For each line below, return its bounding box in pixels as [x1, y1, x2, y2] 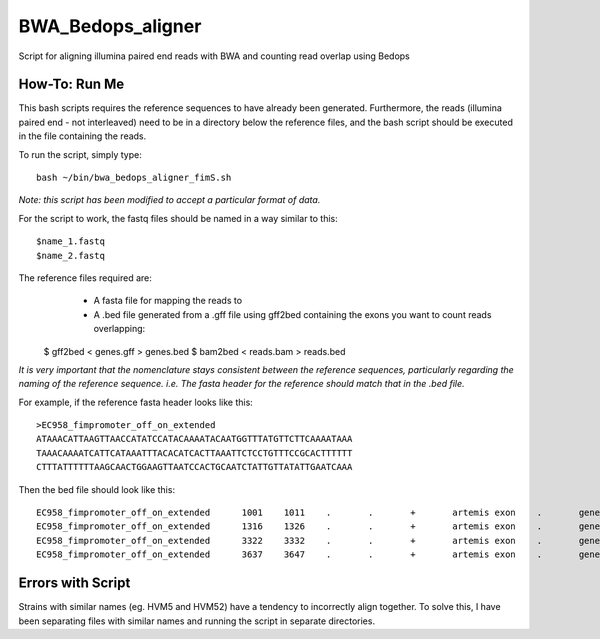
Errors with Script [18, 575, 131, 592]
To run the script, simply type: [18, 148, 142, 160]
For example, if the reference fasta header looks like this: [18, 396, 254, 408]
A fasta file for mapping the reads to [93, 295, 243, 307]
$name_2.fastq [36, 250, 105, 261]
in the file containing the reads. [18, 130, 147, 142]
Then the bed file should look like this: [18, 483, 175, 495]
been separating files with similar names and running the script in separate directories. [18, 615, 375, 627]
